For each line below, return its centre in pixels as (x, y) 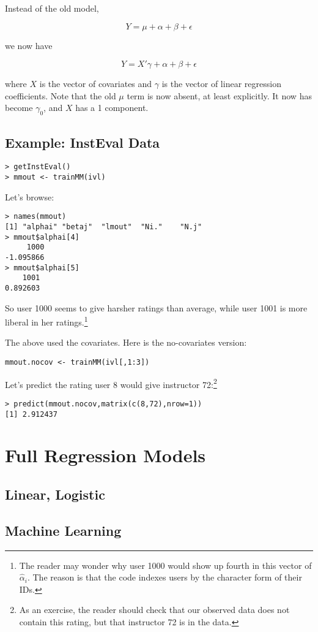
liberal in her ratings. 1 (46, 321)
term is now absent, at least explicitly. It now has (219, 95)
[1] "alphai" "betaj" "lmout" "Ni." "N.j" (104, 227)
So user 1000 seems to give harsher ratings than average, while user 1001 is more (156, 307)
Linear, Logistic (55, 494)
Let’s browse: (30, 196)
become (19, 108)
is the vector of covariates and (96, 84)
